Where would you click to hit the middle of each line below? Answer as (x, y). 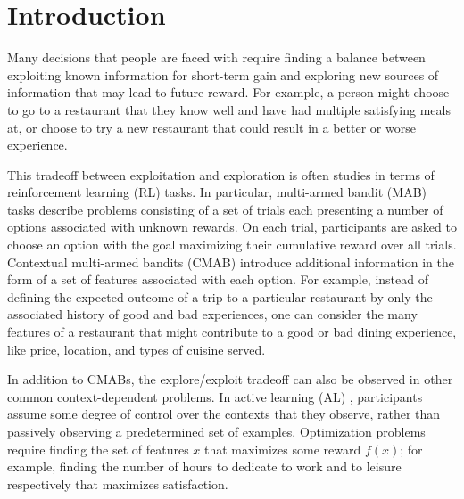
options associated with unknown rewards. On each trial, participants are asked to (232, 227)
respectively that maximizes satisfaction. (118, 483)
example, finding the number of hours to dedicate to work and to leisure (204, 466)
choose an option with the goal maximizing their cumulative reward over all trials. (232, 245)
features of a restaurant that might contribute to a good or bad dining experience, (232, 332)
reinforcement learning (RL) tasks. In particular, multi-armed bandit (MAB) (217, 192)
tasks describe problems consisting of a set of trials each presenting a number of (225, 209)
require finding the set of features (98, 449)
